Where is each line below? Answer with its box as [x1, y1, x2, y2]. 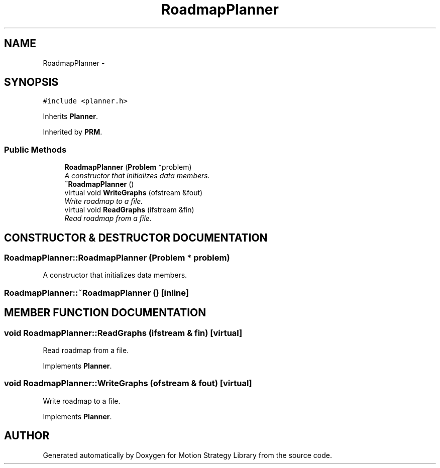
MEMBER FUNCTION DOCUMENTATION [4, 306, 206, 319]
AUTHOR [4, 429, 50, 442]
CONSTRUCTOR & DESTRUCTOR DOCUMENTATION [4, 231, 268, 244]
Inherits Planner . [43, 112, 98, 121]
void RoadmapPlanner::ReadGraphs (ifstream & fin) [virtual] [4, 327, 243, 338]
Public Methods [4, 144, 67, 155]
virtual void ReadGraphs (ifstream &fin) [64, 205, 194, 214]
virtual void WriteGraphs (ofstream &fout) [64, 188, 203, 197]
